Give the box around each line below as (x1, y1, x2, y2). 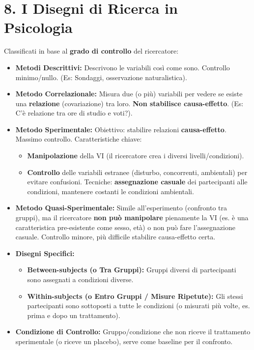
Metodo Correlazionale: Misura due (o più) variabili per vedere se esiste (15, 88, 243, 99)
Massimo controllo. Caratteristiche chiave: (15, 134, 142, 144)
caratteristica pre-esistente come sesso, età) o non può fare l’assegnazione (15, 222, 235, 232)
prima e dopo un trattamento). (27, 310, 120, 320)
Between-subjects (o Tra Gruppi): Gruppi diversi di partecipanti (27, 264, 236, 275)
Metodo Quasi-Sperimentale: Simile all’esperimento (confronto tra (15, 203, 227, 213)
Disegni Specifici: (15, 248, 75, 258)
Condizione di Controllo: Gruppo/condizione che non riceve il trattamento (15, 326, 251, 337)
